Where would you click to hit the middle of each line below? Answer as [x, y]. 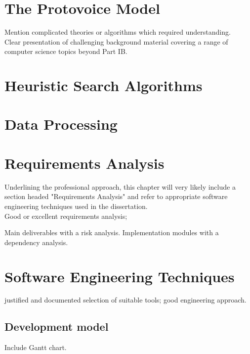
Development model [57, 327]
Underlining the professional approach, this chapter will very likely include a [120, 186]
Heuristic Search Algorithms [104, 85]
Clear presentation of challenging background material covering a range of [116, 41]
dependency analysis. [36, 242]
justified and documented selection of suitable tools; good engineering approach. [125, 300]
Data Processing [61, 124]
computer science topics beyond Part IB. [66, 51]
